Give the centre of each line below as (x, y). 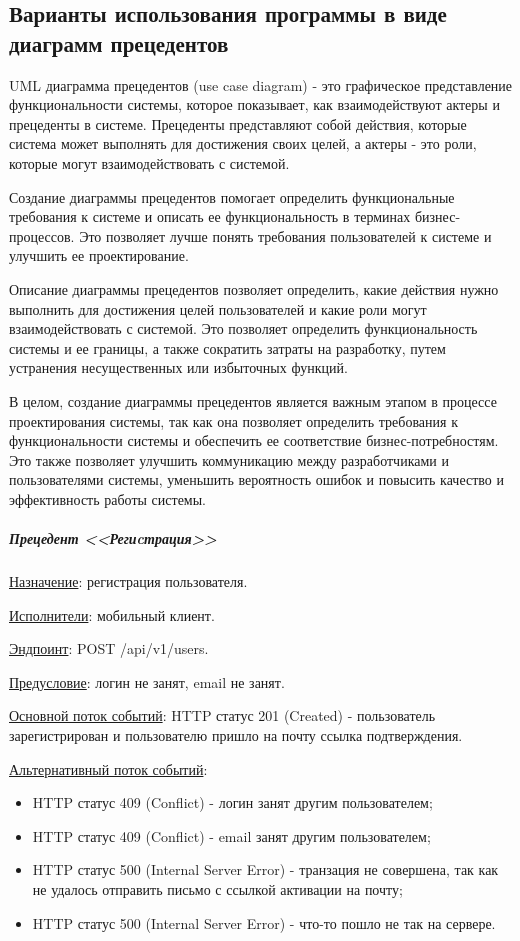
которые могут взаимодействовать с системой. (149, 162)
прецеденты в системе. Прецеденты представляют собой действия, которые (238, 123)
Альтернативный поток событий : (108, 768)
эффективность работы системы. (108, 498)
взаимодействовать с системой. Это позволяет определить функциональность (243, 328)
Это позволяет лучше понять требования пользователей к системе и (285, 235)
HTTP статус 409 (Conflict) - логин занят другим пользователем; (232, 802)
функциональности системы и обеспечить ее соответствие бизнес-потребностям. (254, 440)
